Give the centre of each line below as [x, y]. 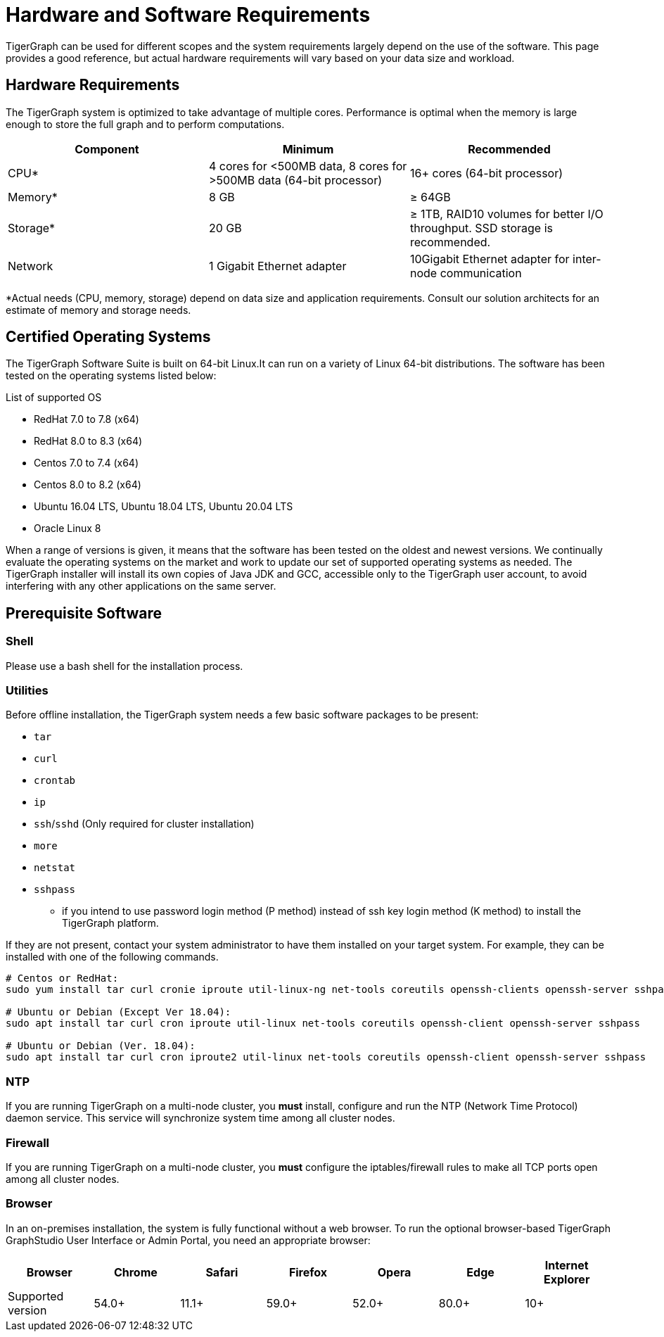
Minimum [308, 149]
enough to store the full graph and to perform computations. [145, 124]
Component [107, 149]
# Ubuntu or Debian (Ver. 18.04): [101, 1046]
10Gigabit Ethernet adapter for [490, 259]
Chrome [135, 1272]
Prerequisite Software [84, 613]
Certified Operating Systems [108, 337]
